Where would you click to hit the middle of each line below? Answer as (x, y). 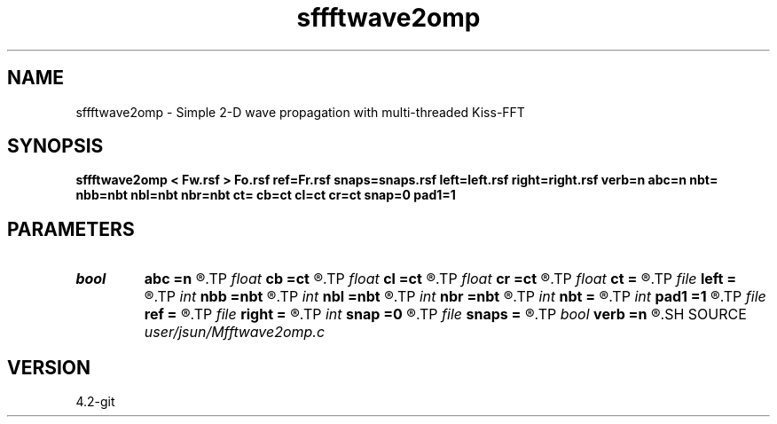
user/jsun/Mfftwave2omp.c (235, 332)
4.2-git (95, 402)
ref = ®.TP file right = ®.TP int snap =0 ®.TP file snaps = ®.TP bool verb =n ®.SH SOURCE (445, 314)
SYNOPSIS (55, 146)
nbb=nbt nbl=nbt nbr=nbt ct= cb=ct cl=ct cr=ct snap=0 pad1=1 (266, 195)
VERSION (49, 367)
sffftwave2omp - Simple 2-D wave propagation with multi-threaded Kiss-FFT (300, 112)
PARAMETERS (71, 229)
